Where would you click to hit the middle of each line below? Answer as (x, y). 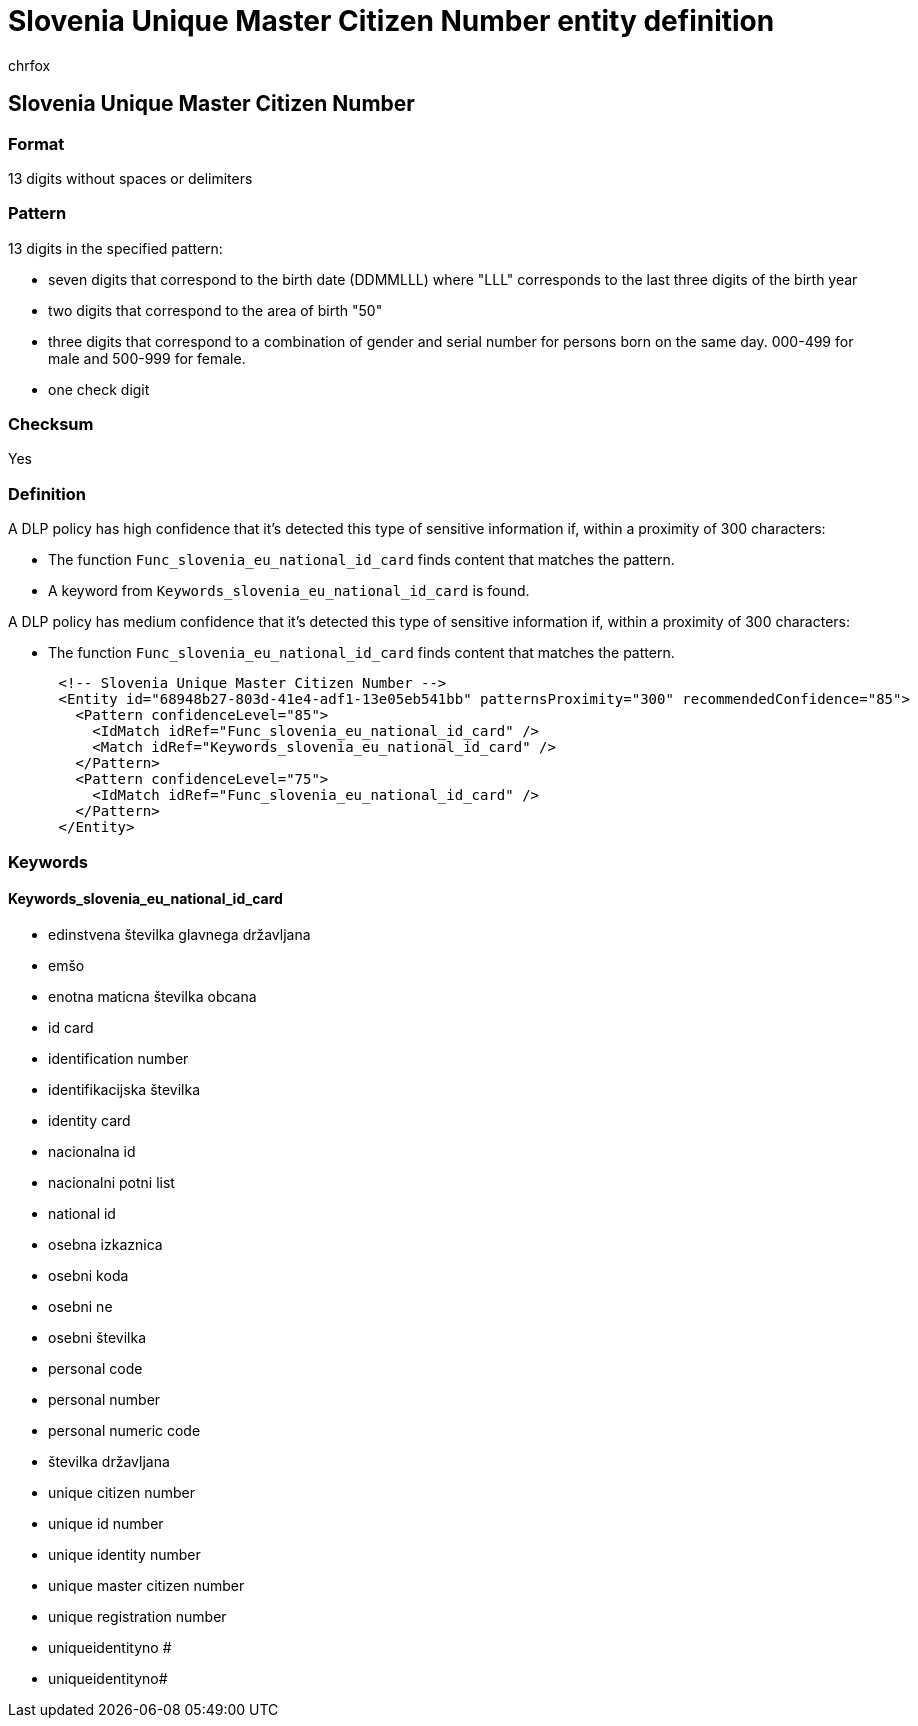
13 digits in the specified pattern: (115, 248)
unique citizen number (121, 1492)
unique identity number (124, 1554)
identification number (118, 1058)
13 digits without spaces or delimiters (130, 178)
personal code (95, 1368)
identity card (89, 1120)
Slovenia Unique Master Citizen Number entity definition (391, 21)
